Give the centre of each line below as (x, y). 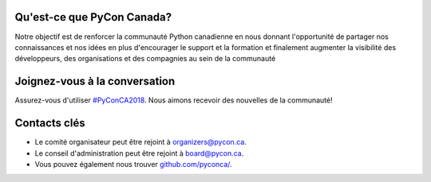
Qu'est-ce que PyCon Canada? (93, 17)
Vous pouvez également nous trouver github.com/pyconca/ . (133, 164)
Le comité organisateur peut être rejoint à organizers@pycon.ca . (140, 142)
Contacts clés (50, 123)
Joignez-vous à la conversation (95, 81)
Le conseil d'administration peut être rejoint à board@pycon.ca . (139, 153)
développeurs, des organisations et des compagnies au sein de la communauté (145, 59)
